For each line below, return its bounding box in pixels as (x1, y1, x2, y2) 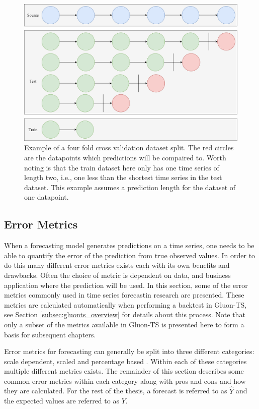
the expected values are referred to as (4, 395, 119, 406)
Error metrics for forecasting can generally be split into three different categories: (4, 346, 254, 357)
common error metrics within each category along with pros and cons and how (4, 375, 246, 386)
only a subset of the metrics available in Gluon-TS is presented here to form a (4, 319, 244, 329)
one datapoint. (24, 192, 69, 202)
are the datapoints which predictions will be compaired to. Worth (24, 152, 226, 162)
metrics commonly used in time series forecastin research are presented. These (4, 289, 244, 300)
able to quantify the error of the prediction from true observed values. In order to (4, 250, 255, 260)
